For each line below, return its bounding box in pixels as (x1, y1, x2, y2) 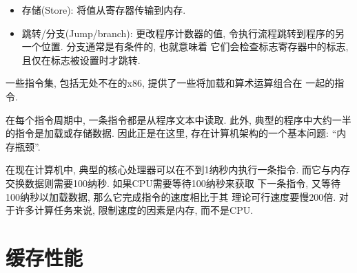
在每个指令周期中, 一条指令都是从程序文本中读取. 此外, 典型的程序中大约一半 (6, 112, 351, 127)
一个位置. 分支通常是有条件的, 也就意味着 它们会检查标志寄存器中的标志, (21, 39, 349, 54)
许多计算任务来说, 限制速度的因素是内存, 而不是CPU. (14, 203, 254, 217)
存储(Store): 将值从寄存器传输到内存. (21, 3, 186, 17)
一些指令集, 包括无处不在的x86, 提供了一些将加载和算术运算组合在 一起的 (6, 76, 335, 90)
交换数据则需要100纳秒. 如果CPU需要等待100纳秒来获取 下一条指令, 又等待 (6, 175, 340, 190)
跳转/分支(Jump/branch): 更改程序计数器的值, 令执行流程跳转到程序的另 (21, 25, 345, 40)
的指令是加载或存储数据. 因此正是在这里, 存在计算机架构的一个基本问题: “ (6, 126, 337, 140)
